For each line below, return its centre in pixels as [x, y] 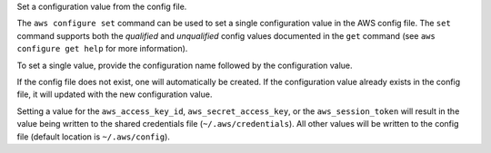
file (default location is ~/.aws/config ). [93, 137]
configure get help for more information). [102, 49]
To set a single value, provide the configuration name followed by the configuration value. [185, 65]
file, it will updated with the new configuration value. [115, 94]
